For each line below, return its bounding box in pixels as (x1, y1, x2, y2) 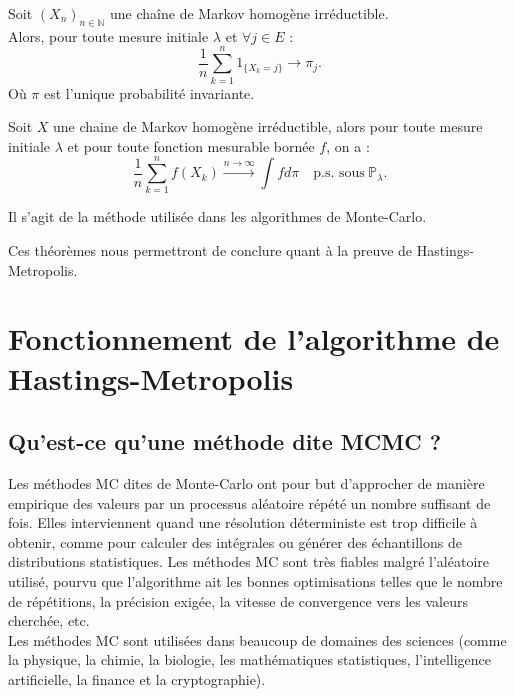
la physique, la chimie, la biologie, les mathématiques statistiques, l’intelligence (8, 649, 492, 670)
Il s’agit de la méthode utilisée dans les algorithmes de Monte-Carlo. (8, 206, 427, 227)
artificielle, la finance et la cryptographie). (8, 668, 266, 689)
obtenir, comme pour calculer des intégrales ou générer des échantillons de (8, 531, 462, 552)
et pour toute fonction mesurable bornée (67, 135, 315, 156)
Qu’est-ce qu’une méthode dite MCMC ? (8, 426, 442, 457)
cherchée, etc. (8, 610, 90, 631)
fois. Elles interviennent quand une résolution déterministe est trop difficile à (8, 512, 478, 533)
